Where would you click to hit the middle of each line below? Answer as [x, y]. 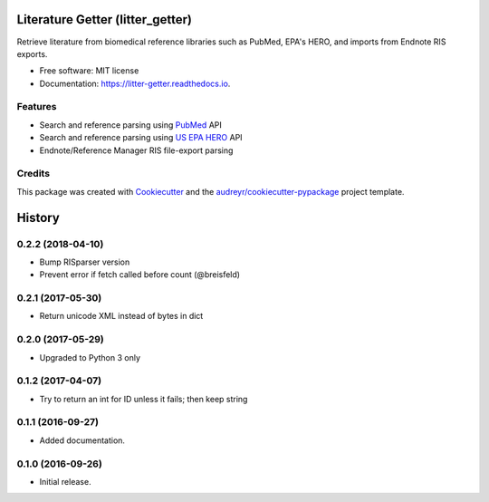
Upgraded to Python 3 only [90, 357]
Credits [33, 174]
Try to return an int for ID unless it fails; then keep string [144, 399]
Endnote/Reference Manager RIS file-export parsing [136, 150]
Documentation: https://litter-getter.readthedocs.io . [135, 83]
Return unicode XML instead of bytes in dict [121, 316]
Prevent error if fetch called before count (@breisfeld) [139, 275]
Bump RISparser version [85, 262]
